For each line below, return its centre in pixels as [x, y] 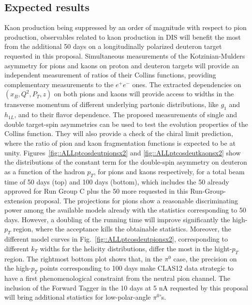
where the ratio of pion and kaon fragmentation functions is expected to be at [120, 143]
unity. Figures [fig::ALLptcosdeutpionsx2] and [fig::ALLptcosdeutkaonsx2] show [123, 152]
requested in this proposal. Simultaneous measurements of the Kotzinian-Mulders [125, 55]
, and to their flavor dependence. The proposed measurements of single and [126, 114]
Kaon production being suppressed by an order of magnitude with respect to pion [126, 27]
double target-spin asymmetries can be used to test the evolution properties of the [126, 124]
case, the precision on [205, 258]
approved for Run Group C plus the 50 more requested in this [96, 191]
